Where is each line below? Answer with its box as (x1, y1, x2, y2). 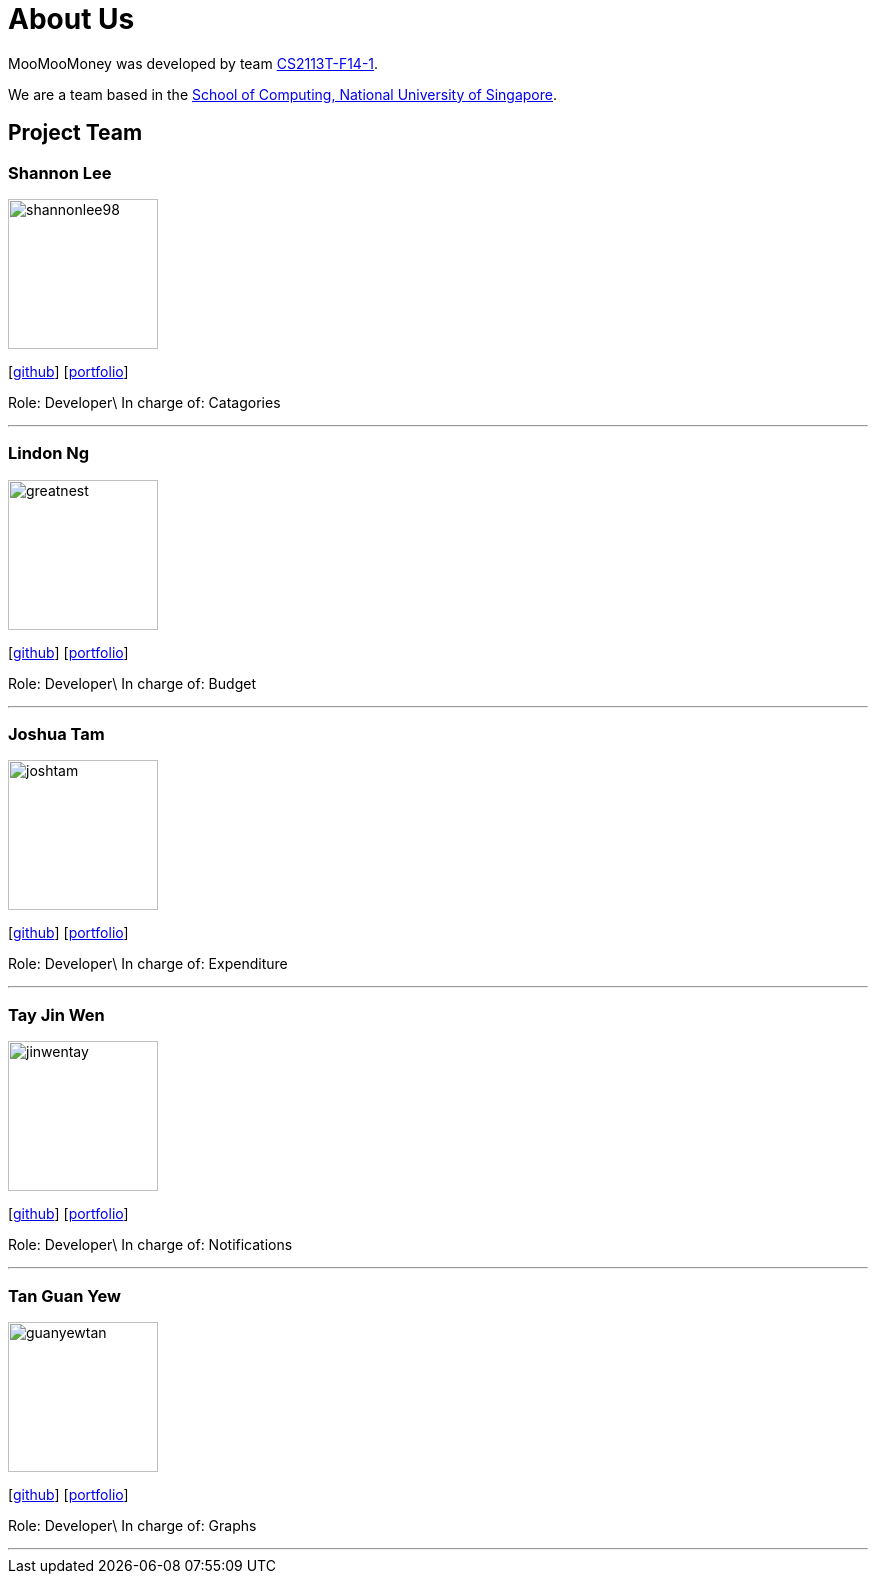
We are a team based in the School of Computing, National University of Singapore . (8, 85, 558, 103)
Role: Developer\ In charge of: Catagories (8, 393, 281, 411)
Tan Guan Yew (8, 1285, 121, 1306)
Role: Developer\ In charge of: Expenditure (8, 955, 288, 973)
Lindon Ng (8, 443, 90, 464)
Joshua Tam (8, 724, 105, 745)
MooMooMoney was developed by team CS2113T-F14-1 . (8, 54, 379, 72)
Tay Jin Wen (8, 1004, 105, 1025)
